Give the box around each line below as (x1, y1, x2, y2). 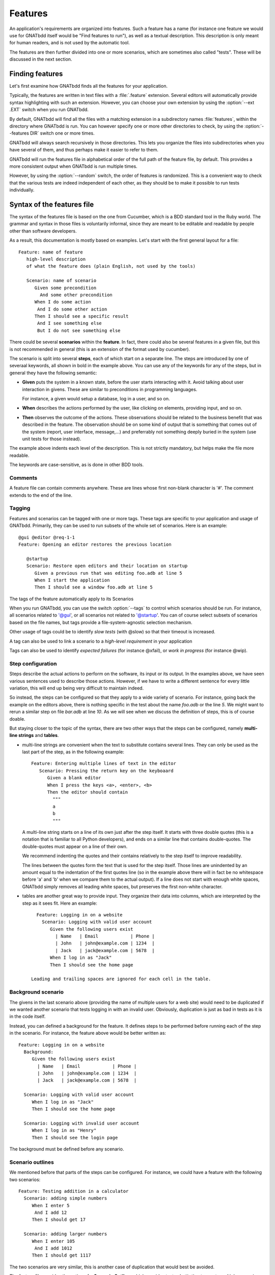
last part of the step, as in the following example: (22, 749, 124, 755)
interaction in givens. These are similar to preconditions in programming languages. (22, 386, 198, 392)
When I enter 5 (32, 1203, 70, 1208)
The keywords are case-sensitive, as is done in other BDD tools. (9, 462, 144, 468)
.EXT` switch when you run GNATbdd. (9, 107, 89, 113)
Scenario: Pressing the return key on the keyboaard (39, 768, 174, 774)
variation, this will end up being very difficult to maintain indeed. (9, 685, 144, 691)
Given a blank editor (47, 775, 101, 781)
